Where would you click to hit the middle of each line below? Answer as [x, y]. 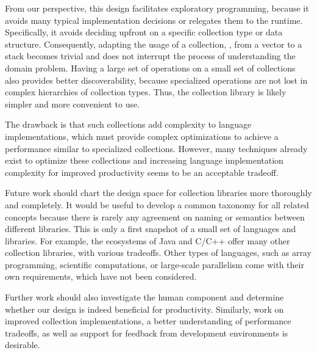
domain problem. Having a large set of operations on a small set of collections [150, 67]
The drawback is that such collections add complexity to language [128, 124]
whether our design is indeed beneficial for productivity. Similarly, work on [144, 309]
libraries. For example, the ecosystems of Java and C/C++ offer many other [148, 240]
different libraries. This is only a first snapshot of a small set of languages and [151, 229]
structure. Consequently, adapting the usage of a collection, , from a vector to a [154, 44]
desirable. [23, 345]
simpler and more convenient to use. [73, 104]
